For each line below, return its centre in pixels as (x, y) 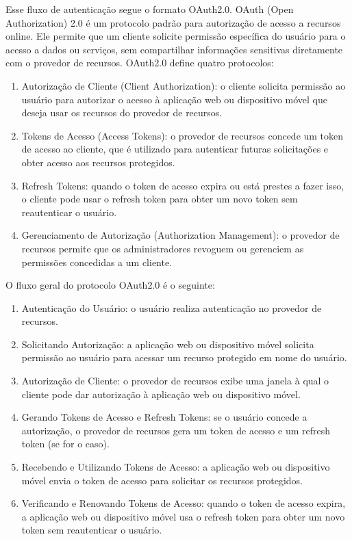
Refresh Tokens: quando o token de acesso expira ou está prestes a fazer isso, (183, 185)
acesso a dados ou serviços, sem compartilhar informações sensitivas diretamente (174, 49)
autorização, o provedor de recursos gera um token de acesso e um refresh (176, 430)
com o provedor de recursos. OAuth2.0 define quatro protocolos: (140, 63)
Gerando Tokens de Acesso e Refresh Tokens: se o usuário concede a (164, 417)
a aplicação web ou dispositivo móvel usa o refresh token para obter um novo (183, 516)
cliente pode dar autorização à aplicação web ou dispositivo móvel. (161, 394)
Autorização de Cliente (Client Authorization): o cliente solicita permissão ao (184, 85)
